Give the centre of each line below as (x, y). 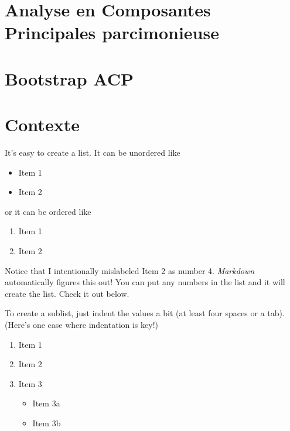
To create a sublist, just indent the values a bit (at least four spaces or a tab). (145, 313)
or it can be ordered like (48, 211)
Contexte (42, 124)
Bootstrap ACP (69, 78)
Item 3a (46, 403)
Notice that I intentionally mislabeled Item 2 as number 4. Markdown (130, 270)
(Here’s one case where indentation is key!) (81, 324)
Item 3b (47, 423)
